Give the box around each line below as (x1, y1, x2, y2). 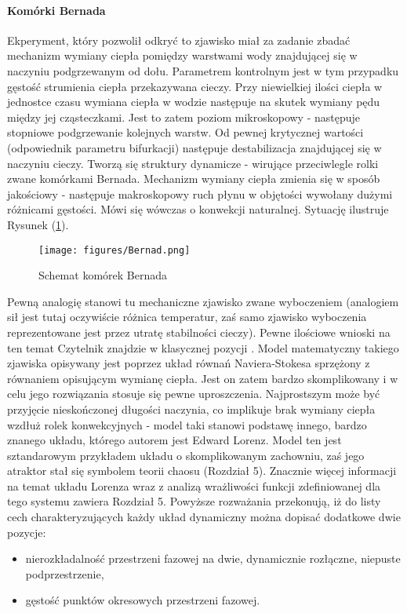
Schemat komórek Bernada (38, 267, 167, 283)
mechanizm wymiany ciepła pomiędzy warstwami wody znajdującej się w (7, 47, 358, 64)
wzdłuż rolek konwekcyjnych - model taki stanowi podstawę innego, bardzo (7, 416, 367, 432)
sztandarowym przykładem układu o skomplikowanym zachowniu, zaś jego (7, 447, 365, 463)
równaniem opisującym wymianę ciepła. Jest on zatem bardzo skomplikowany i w (7, 370, 398, 386)
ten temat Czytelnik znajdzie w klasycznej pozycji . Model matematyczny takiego (7, 339, 399, 356)
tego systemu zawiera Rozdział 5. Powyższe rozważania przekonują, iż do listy (7, 493, 381, 509)
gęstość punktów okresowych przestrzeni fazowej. (25, 592, 260, 608)
